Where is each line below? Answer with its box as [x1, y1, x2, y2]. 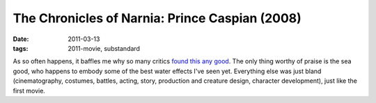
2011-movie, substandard [68, 44, 141, 52]
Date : [13, 35, 29, 43]
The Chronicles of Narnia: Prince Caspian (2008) [13, 10, 302, 26]
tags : [13, 44, 29, 52]
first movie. [13, 86, 45, 95]
